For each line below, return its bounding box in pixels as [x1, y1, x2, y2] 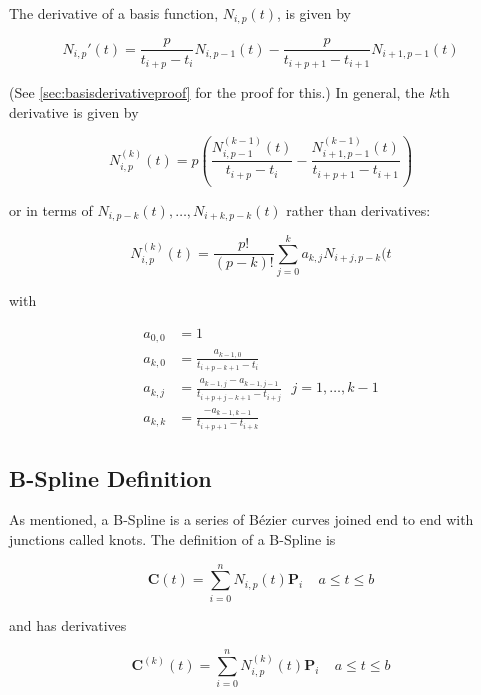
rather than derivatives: [286, 199, 431, 220]
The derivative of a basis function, [9, 3, 219, 23]
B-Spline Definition [9, 462, 212, 493]
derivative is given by [9, 101, 139, 122]
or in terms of [9, 199, 93, 220]
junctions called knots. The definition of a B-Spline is [9, 528, 336, 549]
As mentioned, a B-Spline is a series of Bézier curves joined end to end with [9, 509, 474, 530]
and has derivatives [9, 614, 127, 635]
